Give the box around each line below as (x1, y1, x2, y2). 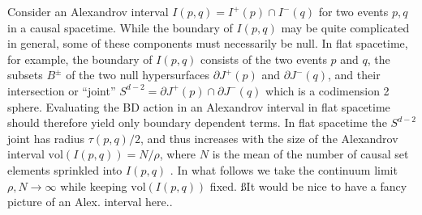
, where (159, 145, 196, 162)
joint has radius (7, 129, 85, 146)
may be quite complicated (281, 19, 410, 36)
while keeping (60, 177, 127, 194)
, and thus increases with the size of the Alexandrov (140, 129, 398, 146)
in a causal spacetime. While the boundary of (7, 19, 233, 36)
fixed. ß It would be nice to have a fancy (209, 177, 407, 194)
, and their (328, 66, 381, 83)
